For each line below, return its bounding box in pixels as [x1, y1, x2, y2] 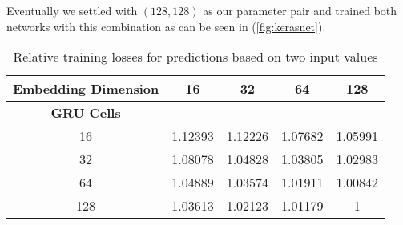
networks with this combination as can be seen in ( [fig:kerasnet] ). [6, 18, 326, 34]
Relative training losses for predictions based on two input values [13, 47, 378, 66]
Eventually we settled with [6, 2, 138, 18]
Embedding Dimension [13, 79, 159, 98]
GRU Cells [50, 103, 121, 123]
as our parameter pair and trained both [203, 2, 397, 18]
